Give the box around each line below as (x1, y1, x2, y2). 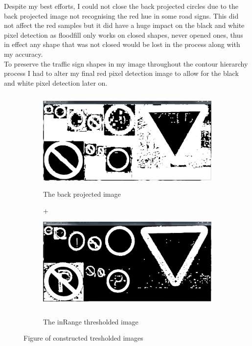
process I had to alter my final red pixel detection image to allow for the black (4, 68, 239, 78)
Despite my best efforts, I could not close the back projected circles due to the (4, 1, 238, 11)
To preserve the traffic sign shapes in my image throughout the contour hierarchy (4, 58, 248, 69)
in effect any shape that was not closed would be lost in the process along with (4, 39, 240, 49)
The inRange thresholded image (43, 316, 138, 326)
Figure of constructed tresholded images (23, 333, 143, 343)
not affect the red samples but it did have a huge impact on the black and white (4, 20, 245, 30)
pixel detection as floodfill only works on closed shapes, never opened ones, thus (4, 29, 243, 40)
